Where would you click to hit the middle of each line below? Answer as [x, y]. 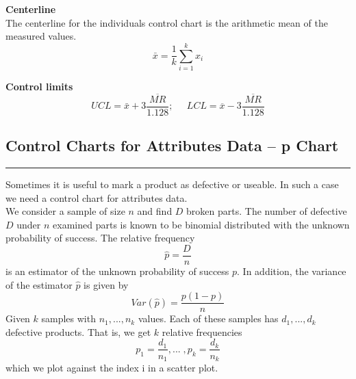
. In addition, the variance [292, 271]
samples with [68, 318]
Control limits [39, 86]
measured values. [41, 36]
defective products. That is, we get [78, 331]
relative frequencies [202, 331]
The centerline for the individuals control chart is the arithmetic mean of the [167, 22]
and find [155, 211]
